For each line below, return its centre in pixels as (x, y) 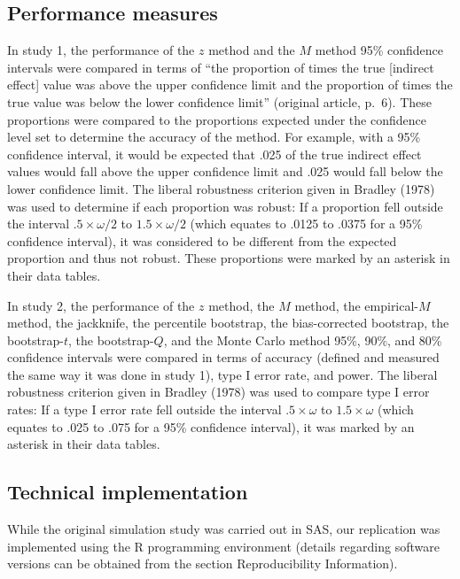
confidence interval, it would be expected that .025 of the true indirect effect (214, 154)
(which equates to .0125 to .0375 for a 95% (306, 224)
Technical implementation (128, 492)
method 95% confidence (379, 50)
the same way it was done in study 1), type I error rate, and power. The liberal (222, 374)
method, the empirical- (357, 305)
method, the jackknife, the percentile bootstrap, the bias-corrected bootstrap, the (228, 323)
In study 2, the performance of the (101, 305)
